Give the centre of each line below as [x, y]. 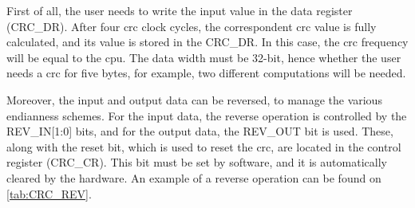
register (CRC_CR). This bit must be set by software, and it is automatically [197, 162]
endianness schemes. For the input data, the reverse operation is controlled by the [207, 115]
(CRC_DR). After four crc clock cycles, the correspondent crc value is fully [192, 26]
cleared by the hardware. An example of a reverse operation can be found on [194, 177]
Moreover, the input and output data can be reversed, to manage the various [194, 99]
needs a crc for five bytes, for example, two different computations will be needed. [206, 73]
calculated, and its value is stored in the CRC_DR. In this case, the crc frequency [207, 42]
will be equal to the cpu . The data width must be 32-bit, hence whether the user [204, 57]
